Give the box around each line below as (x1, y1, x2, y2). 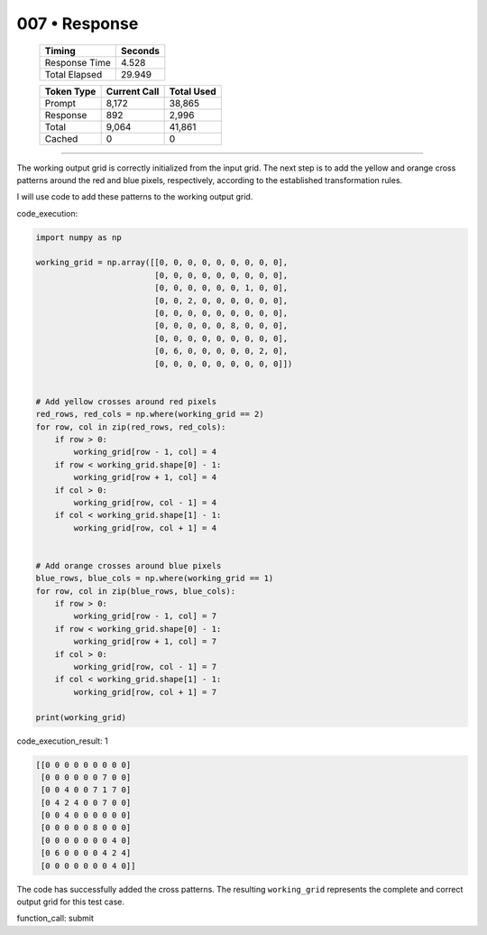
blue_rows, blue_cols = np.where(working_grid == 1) (35, 573, 274, 584)
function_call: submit (16, 912, 94, 924)
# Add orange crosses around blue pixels (35, 560, 222, 570)
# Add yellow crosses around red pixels (35, 396, 216, 406)
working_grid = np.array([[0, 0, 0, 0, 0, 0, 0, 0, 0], (35, 257, 289, 268)
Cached (44, 132, 78, 144)
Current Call (106, 85, 160, 97)
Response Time (44, 56, 112, 69)
